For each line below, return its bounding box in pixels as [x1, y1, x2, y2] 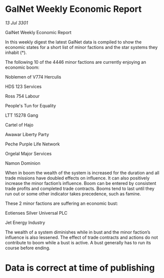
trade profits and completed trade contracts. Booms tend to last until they [5, 185, 155, 191]
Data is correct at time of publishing [5, 262, 155, 274]
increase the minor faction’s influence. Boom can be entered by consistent [5, 180, 157, 186]
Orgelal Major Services [5, 150, 52, 156]
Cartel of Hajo [5, 122, 34, 128]
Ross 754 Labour [5, 93, 40, 99]
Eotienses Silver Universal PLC [5, 210, 68, 216]
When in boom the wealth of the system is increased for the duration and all [5, 170, 160, 176]
